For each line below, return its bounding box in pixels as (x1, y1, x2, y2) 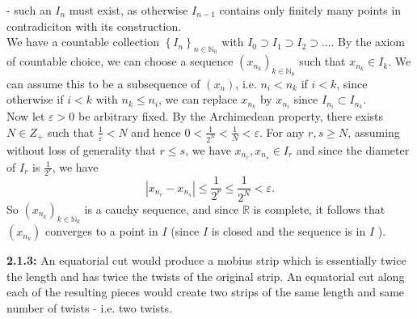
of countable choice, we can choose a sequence (6, 53, 234, 70)
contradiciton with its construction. (6, 17, 182, 34)
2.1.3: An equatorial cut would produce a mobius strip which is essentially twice (6, 252, 406, 269)
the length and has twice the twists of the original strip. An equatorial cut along (6, 267, 405, 284)
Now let (6, 108, 45, 125)
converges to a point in (45, 223, 158, 240)
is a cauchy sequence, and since (84, 200, 239, 217)
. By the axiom (331, 33, 406, 50)
